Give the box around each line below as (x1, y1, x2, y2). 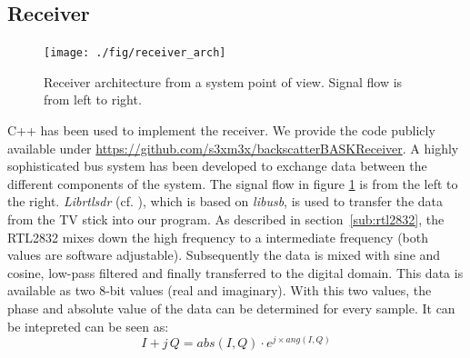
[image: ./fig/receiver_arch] (44, 46, 226, 60)
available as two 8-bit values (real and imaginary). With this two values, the (7, 281, 432, 300)
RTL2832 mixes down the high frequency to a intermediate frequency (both (7, 227, 428, 246)
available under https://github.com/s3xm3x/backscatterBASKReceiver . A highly (7, 138, 459, 157)
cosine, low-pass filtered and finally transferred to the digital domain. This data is (7, 263, 464, 282)
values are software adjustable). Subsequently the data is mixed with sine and (7, 245, 441, 264)
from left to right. (44, 90, 142, 109)
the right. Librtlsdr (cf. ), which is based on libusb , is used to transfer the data (7, 192, 443, 211)
